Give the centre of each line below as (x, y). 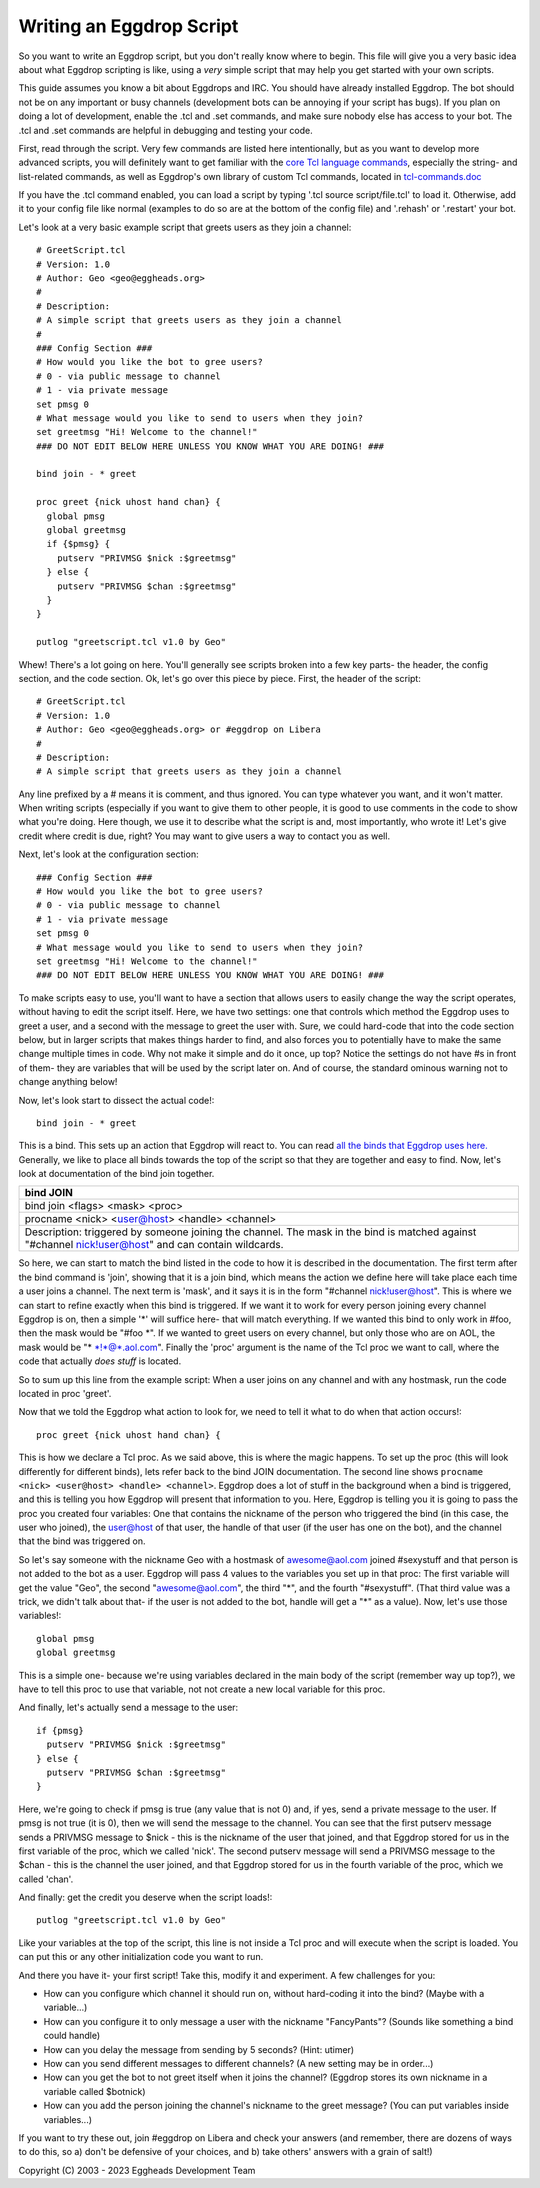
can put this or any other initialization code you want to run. (141, 1957)
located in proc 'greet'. (65, 1393)
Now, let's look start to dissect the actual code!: (116, 1100)
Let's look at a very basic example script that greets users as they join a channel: (185, 227)
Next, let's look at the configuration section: (108, 854)
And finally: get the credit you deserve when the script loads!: (145, 1897)
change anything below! (68, 1082)
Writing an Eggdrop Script (128, 26)
